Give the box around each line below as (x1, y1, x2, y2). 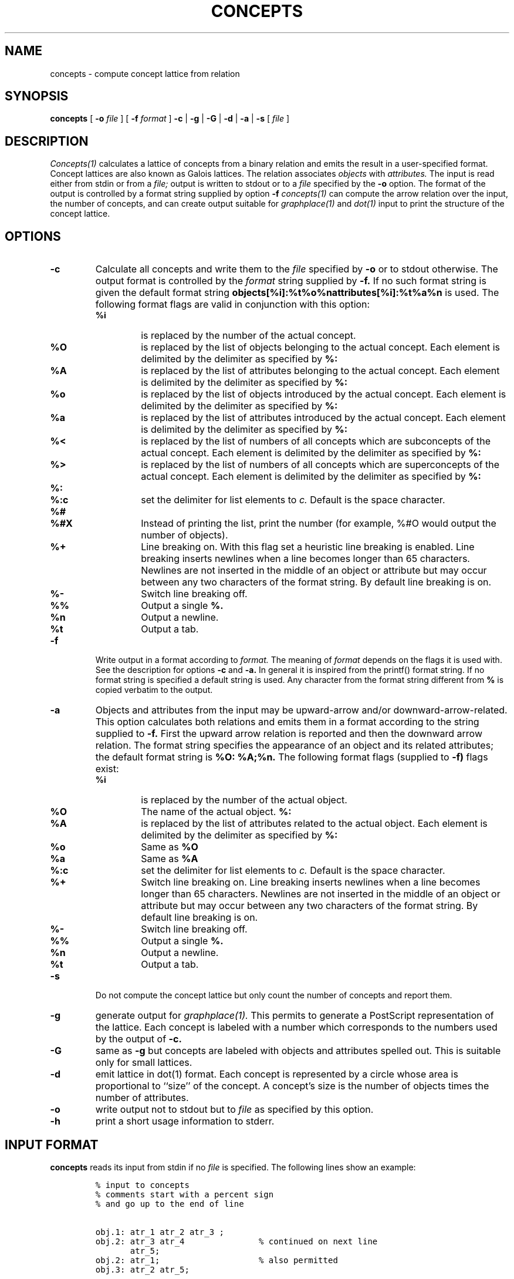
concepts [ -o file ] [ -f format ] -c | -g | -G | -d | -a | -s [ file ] (50, 113, 290, 124)
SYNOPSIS (5, 89, 69, 104)
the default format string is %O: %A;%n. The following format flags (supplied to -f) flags (95, 751, 488, 763)
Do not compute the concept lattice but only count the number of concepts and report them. (95, 990, 452, 1001)
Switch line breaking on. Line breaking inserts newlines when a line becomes (141, 876, 481, 888)
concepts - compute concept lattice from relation (50, 68, 240, 79)
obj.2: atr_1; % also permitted (95, 1255, 338, 1265)
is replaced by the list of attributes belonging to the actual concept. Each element (141, 365, 500, 377)
